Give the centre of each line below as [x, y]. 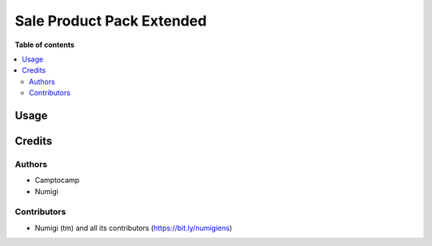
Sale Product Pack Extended [111, 21]
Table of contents [45, 45]
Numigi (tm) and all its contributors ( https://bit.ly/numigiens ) [134, 228]
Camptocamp [57, 181]
